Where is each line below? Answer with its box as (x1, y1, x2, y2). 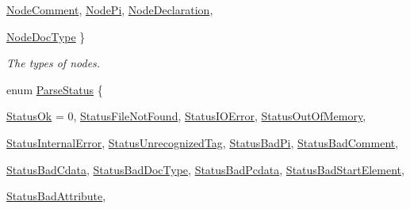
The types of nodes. (6, 55, 101, 71)
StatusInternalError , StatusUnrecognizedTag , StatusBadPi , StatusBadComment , (6, 134, 399, 150)
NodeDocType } (6, 28, 86, 44)
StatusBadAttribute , (6, 188, 106, 204)
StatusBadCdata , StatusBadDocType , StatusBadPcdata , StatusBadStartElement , (6, 161, 404, 177)
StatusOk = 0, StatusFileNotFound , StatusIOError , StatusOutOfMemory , (6, 108, 366, 124)
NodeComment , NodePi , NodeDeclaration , (6, 2, 213, 17)
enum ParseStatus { (6, 81, 103, 97)
